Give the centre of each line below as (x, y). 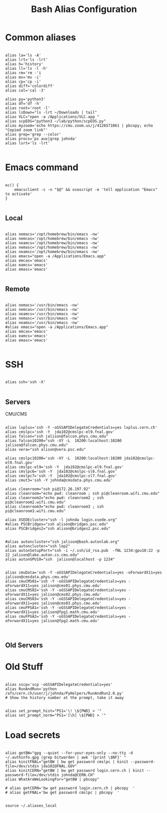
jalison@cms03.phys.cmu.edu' (71, 604)
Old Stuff (24, 667)
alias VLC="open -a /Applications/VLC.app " (52, 117)
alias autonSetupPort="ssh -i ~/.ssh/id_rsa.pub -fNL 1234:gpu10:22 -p (82, 551)
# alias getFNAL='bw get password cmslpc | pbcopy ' (62, 792)
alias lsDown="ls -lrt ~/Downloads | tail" (51, 112)
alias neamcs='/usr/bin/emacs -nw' (42, 314)
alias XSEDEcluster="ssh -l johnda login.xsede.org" (61, 520)
